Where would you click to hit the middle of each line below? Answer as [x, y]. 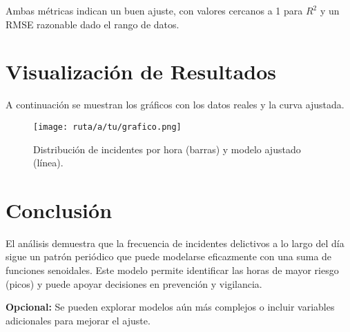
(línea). [48, 163]
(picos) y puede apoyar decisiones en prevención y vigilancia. [134, 283]
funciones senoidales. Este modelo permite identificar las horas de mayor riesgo [172, 270]
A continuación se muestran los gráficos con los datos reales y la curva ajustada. [175, 105]
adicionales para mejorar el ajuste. [78, 320]
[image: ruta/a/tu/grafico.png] [107, 127]
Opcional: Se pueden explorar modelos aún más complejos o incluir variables [170, 307]
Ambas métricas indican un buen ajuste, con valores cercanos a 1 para [154, 10]
